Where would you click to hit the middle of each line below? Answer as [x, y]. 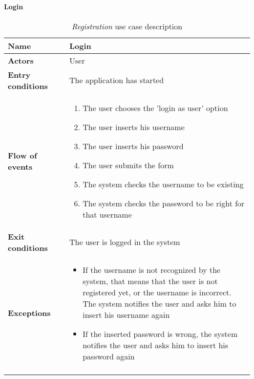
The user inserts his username [134, 127]
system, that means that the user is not [150, 281]
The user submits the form [128, 165]
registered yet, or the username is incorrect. [157, 292]
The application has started [117, 80]
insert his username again [126, 314]
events [20, 167]
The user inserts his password [133, 146]
